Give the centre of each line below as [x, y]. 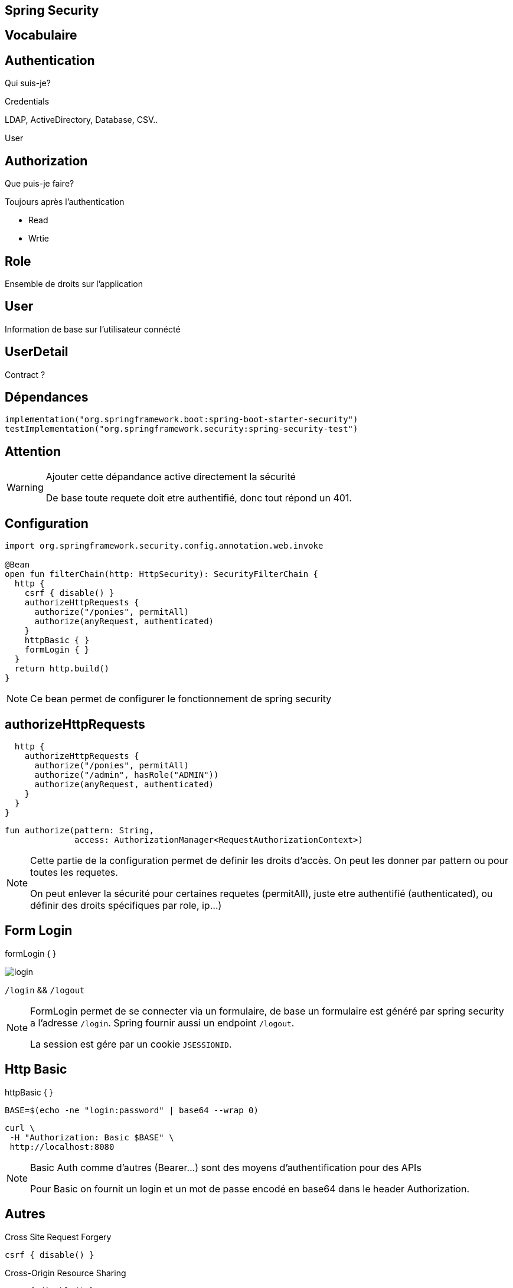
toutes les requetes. [74, 873]
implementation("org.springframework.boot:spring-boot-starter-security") [182, 420]
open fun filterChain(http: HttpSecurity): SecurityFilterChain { [162, 574]
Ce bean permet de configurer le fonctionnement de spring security [181, 699]
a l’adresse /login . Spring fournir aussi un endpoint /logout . [162, 1023]
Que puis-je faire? [40, 184]
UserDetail [37, 352]
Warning [25, 488]
